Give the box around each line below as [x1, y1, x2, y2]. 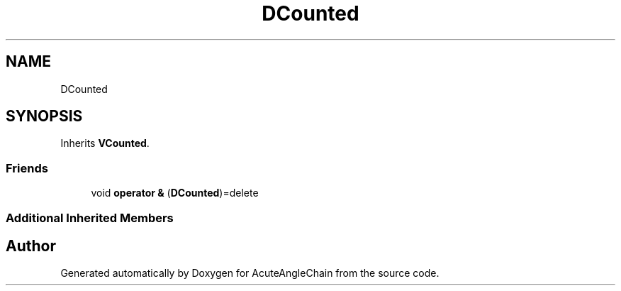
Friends [6, 160, 48, 175]
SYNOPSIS [6, 107, 83, 126]
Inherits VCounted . [60, 137, 150, 150]
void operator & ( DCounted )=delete [91, 187, 259, 199]
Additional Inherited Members [6, 210, 174, 225]
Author [6, 236, 56, 255]
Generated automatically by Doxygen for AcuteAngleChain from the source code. [60, 267, 440, 280]
